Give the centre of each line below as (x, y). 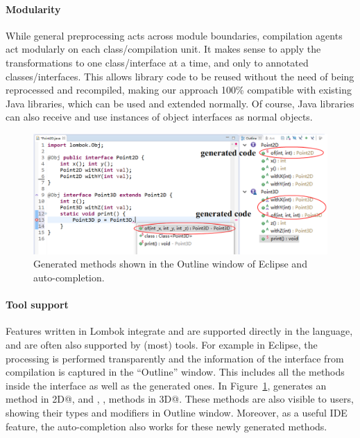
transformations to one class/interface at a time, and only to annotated (157, 62)
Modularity (33, 9)
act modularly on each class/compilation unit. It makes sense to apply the (163, 49)
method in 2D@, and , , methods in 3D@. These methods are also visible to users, (180, 399)
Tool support (37, 305)
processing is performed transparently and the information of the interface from (175, 358)
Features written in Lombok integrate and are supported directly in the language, (179, 331)
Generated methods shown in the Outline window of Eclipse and (170, 264)
